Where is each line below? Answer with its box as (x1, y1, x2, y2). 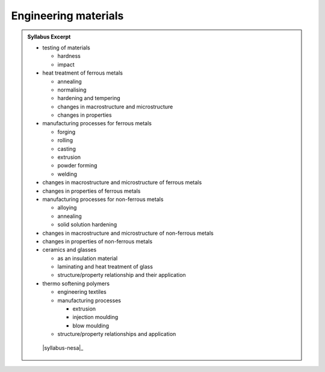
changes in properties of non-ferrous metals (42, 238, 153, 245)
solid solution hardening (57, 221, 117, 228)
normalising (57, 86, 87, 93)
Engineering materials (11, 9, 124, 22)
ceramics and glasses (42, 246, 97, 253)
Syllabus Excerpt (27, 33, 71, 40)
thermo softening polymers (42, 280, 110, 287)
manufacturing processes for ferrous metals (42, 120, 152, 127)
